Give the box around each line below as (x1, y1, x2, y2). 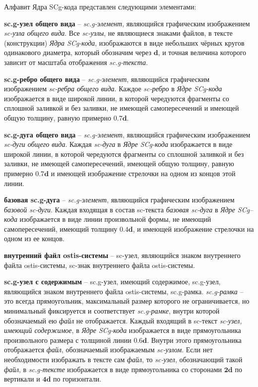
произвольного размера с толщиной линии (4, 334, 131, 345)
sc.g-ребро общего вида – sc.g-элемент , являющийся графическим (4, 73, 210, 84)
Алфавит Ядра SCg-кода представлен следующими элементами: (4, 1, 196, 11)
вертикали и (4, 374, 40, 384)
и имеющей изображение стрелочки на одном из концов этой (51, 168, 236, 178)
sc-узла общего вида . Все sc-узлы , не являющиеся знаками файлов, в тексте (4, 28, 233, 38)
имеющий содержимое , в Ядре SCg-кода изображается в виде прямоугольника (4, 325, 241, 335)
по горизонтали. (53, 374, 102, 384)
